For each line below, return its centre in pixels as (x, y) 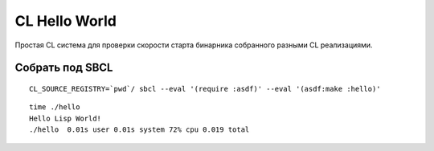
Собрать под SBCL (64, 68)
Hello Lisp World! (66, 118)
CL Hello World (66, 21)
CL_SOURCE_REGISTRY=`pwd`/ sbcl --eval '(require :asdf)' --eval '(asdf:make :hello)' (205, 89)
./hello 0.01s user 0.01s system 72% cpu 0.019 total (139, 130)
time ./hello (55, 107)
